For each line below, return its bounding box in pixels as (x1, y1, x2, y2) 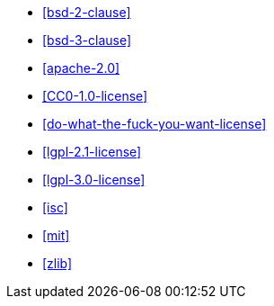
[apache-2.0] (42, 60, 120, 76)
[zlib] (42, 256, 73, 271)
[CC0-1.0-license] (42, 88, 148, 103)
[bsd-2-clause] (42, 4, 131, 20)
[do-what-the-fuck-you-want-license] (42, 116, 267, 131)
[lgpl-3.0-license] (42, 172, 146, 187)
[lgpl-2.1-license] (42, 144, 142, 159)
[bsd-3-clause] (42, 32, 132, 48)
